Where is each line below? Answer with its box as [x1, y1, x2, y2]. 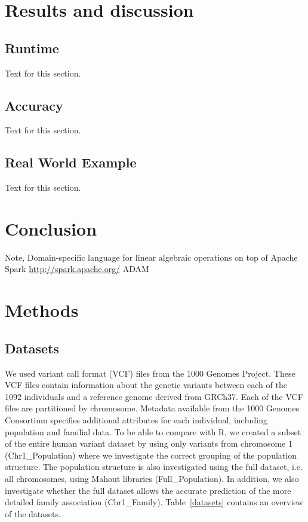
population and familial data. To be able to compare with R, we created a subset [5, 425, 301, 438]
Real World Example [5, 153, 137, 172]
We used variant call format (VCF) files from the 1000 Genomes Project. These [5, 367, 295, 379]
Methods [5, 298, 79, 322]
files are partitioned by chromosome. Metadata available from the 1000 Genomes [5, 402, 300, 414]
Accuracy [5, 96, 63, 114]
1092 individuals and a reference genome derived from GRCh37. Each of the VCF [5, 390, 303, 402]
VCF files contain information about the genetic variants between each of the [5, 378, 287, 391]
